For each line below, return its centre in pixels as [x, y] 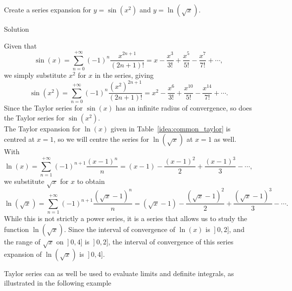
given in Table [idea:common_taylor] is [170, 128]
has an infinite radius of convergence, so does [184, 108]
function [17, 229]
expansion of [23, 254]
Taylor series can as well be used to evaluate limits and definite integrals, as [119, 273]
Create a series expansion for [48, 9]
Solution [17, 29]
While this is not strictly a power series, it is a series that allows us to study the [126, 218]
